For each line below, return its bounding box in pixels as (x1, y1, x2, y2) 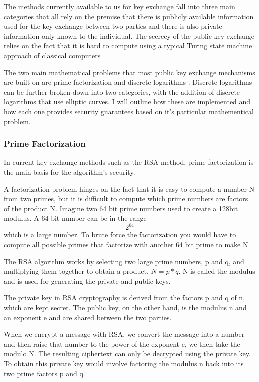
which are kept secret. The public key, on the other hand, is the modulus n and (4, 302, 247, 312)
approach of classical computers (4, 50, 101, 60)
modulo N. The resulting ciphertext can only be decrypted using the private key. (4, 348, 251, 359)
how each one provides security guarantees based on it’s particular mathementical (4, 106, 254, 116)
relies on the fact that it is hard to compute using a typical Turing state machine (4, 40, 252, 51)
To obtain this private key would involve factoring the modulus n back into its (4, 358, 244, 368)
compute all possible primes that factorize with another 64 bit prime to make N (4, 239, 248, 249)
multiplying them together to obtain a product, (4, 266, 149, 276)
